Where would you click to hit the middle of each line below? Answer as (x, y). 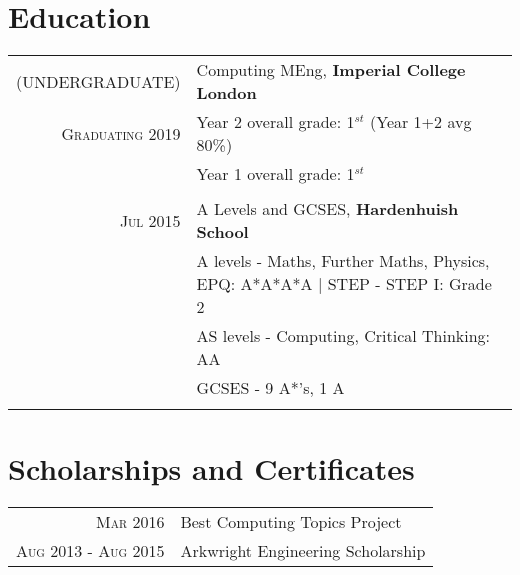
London (226, 93)
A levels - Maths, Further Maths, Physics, (343, 261)
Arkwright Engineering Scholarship (303, 551)
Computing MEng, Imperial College (331, 70)
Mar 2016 (130, 522)
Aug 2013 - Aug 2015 (90, 551)
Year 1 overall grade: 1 (275, 174)
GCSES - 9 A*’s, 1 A (270, 388)
